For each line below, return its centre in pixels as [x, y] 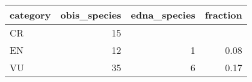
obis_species [91, 15]
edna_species [163, 15]
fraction [223, 15]
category [30, 15]
